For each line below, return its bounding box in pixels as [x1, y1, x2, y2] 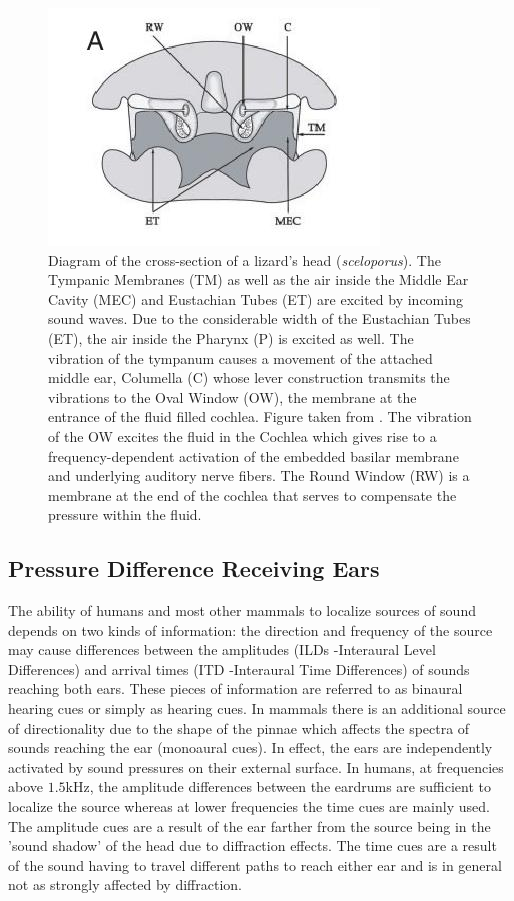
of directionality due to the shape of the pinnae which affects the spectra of [8, 717, 470, 738]
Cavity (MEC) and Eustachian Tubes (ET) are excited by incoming [48, 288, 463, 309]
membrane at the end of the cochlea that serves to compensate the [48, 484, 457, 505]
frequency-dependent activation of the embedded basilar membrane [48, 445, 459, 466]
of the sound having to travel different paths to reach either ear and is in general [8, 854, 502, 875]
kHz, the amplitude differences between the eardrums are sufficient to [65, 776, 491, 797]
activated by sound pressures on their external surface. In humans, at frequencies [8, 756, 504, 777]
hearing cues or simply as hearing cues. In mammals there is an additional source [8, 698, 506, 719]
